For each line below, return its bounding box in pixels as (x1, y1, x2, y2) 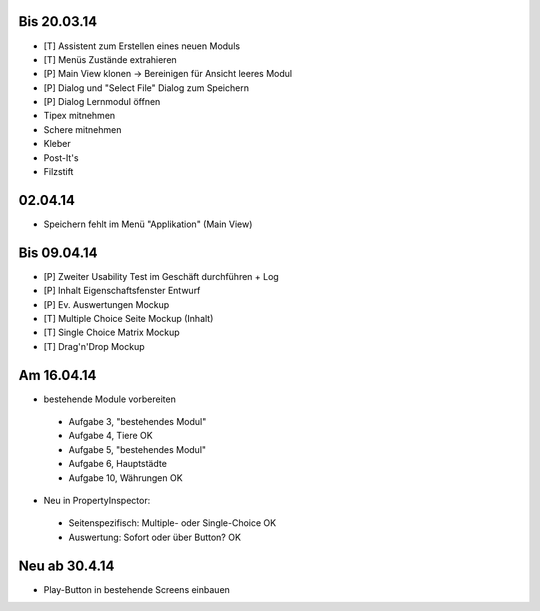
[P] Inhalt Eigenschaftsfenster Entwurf (43, 285, 201, 297)
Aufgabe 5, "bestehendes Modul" (68, 443, 207, 455)
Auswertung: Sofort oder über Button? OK (68, 531, 242, 543)
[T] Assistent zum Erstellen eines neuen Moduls (43, 40, 240, 52)
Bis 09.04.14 (18, 244, 98, 261)
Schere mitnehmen (43, 123, 122, 135)
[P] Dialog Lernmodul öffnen (43, 96, 161, 108)
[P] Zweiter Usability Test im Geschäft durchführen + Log (43, 270, 279, 282)
